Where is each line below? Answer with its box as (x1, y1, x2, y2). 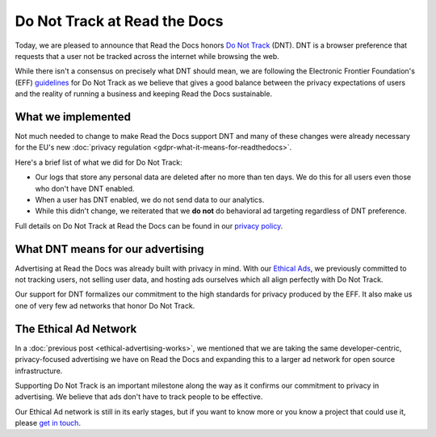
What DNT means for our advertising (15, 242, 205, 256)
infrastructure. (15, 366, 63, 376)
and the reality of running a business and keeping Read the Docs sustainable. (15, 89, 273, 99)
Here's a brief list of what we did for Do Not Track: (15, 158, 182, 167)
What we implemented (15, 110, 132, 124)
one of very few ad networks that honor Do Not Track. (15, 300, 195, 310)
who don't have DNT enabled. (35, 183, 135, 193)
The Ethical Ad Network (15, 321, 137, 335)
